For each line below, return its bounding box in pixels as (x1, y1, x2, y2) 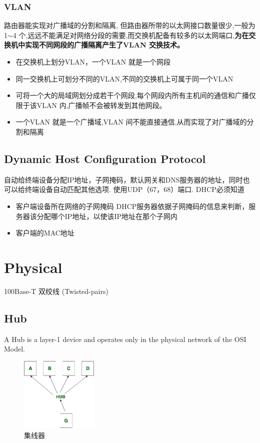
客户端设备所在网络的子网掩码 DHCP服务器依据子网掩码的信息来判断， (15, 200, 249, 211)
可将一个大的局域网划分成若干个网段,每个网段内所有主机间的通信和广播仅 (15, 90, 256, 100)
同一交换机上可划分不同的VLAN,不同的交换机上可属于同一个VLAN (15, 73, 233, 83)
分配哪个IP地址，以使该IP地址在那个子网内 (36, 210, 177, 221)
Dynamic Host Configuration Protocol (4, 150, 206, 166)
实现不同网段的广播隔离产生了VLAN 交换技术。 (24, 39, 184, 50)
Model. (4, 343, 25, 354)
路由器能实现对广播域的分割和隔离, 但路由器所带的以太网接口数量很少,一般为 (4, 20, 255, 30)
